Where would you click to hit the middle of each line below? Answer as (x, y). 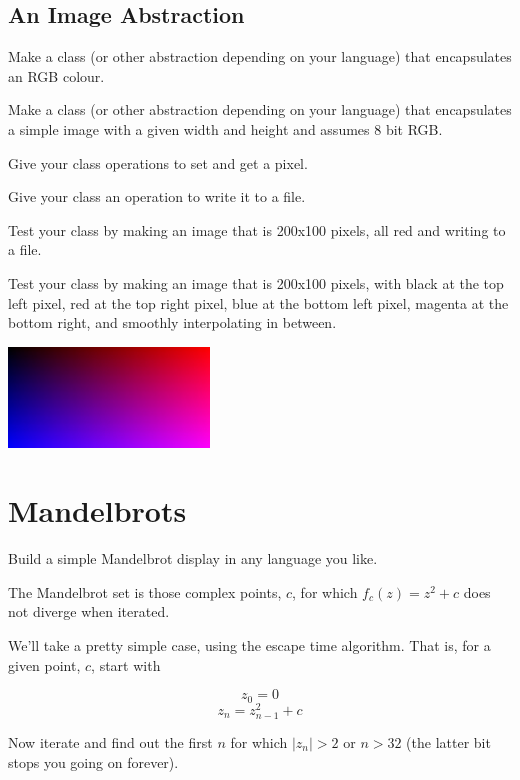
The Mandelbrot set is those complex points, (145, 591)
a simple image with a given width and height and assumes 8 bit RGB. (225, 128)
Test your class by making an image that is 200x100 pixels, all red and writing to (257, 229)
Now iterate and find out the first (110, 741)
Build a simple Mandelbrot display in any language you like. (193, 558)
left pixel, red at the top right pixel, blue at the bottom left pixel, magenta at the (258, 302)
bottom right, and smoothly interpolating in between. (172, 322)
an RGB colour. (56, 75)
